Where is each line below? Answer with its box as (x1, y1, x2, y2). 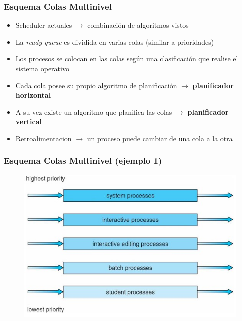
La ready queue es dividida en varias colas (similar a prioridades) (15, 36, 214, 47)
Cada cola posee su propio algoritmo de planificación (15, 80, 177, 90)
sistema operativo (15, 63, 69, 73)
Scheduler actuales (15, 20, 72, 30)
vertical (15, 116, 42, 127)
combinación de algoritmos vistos (87, 20, 189, 30)
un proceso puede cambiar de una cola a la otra (87, 133, 233, 143)
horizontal (15, 90, 51, 100)
